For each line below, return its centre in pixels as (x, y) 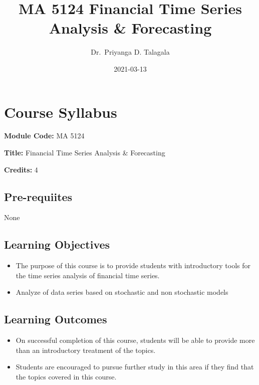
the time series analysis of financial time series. (88, 275)
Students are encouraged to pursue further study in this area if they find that (135, 367)
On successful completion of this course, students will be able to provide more (135, 340)
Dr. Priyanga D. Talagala (130, 52)
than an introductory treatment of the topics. (86, 350)
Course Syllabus (61, 112)
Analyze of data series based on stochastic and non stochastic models (122, 292)
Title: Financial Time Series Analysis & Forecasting (85, 153)
